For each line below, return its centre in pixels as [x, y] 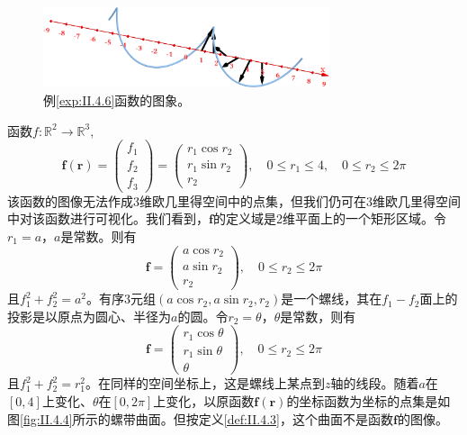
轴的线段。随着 [375, 383]
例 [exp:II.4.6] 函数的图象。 [117, 100]
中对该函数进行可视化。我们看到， [108, 218]
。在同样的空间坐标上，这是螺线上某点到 [205, 383]
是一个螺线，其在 [332, 299]
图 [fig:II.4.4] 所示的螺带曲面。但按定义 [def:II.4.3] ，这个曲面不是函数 [200, 418]
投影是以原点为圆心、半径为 [89, 316]
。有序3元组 [121, 299]
